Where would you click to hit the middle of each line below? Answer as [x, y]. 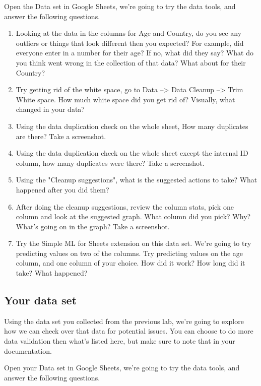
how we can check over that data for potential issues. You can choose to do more [129, 331]
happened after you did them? [62, 189]
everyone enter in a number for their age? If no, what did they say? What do [135, 53]
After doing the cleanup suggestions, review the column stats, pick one [125, 206]
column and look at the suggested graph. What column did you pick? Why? [133, 216]
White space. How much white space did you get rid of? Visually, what [125, 99]
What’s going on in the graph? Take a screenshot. [93, 226]
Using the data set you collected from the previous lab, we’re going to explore [124, 321]
